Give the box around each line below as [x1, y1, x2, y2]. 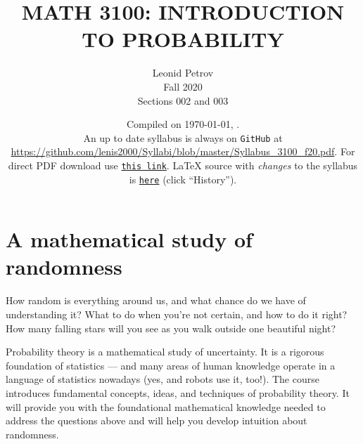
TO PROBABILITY [82, 25, 284, 53]
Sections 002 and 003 [137, 93, 229, 107]
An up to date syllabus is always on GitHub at [83, 130, 283, 145]
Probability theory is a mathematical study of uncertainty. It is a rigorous [6, 344, 324, 359]
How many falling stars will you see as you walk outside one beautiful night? [6, 320, 336, 335]
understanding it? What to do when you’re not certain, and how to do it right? [6, 306, 348, 321]
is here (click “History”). [129, 171, 237, 186]
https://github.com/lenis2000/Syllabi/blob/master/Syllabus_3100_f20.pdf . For [11, 144, 355, 159]
